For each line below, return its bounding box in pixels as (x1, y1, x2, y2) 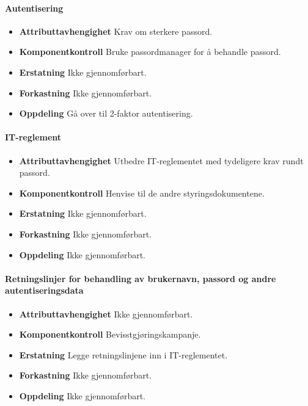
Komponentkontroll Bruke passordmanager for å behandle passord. (19, 45, 281, 58)
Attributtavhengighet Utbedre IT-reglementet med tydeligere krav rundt (19, 154, 304, 167)
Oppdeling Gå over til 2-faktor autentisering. (19, 107, 193, 120)
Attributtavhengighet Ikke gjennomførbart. (19, 307, 193, 320)
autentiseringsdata (5, 284, 84, 297)
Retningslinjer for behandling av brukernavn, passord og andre (5, 272, 276, 285)
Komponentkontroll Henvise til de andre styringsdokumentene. (19, 186, 265, 199)
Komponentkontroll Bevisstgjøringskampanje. (19, 328, 201, 341)
